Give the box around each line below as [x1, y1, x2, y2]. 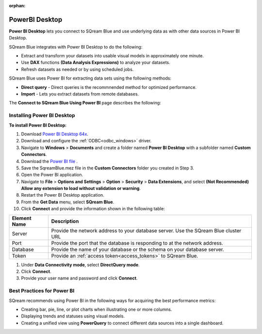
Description [51, 217, 79, 224]
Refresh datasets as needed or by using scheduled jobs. [21, 66, 134, 72]
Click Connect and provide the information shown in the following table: [21, 206, 165, 212]
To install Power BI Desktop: [9, 122, 67, 128]
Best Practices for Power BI [9, 287, 75, 294]
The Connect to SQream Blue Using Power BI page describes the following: [9, 100, 161, 106]
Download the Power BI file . [21, 158, 78, 164]
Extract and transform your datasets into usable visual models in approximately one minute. [21, 53, 204, 59]
